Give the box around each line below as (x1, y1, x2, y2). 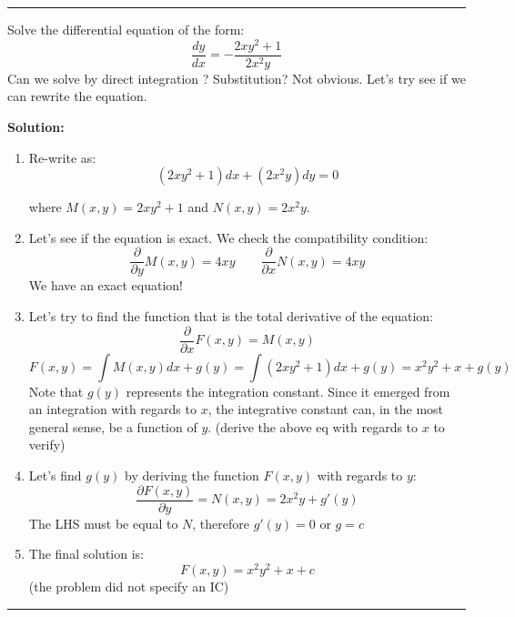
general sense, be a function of (28, 417, 197, 436)
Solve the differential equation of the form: (7, 20, 245, 38)
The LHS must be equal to (28, 513, 178, 532)
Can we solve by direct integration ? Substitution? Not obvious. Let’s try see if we (7, 68, 466, 87)
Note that (28, 381, 84, 400)
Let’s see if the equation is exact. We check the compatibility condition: (28, 228, 429, 247)
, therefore (192, 513, 250, 532)
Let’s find (28, 465, 82, 484)
